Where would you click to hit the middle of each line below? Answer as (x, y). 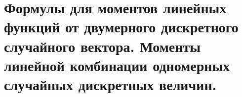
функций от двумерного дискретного (121, 27)
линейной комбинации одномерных (117, 65)
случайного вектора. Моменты (102, 46)
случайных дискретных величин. (110, 84)
